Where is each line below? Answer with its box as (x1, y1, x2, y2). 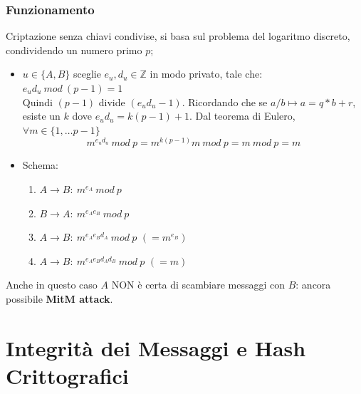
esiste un (22, 108, 61, 123)
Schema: (22, 157, 58, 172)
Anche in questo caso (6, 277, 98, 292)
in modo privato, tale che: (150, 66, 263, 81)
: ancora (295, 277, 331, 292)
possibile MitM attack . (6, 291, 113, 306)
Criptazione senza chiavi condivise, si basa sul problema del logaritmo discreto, (6, 28, 350, 43)
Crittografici (6, 361, 129, 390)
